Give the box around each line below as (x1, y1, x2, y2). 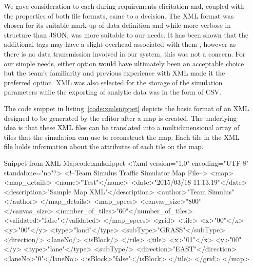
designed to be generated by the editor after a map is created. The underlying (4, 113, 237, 123)
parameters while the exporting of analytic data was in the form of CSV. (4, 87, 221, 97)
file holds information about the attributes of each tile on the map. (4, 141, 204, 152)
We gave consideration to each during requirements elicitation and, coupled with (4, 1, 244, 11)
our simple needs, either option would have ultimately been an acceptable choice (4, 58, 244, 68)
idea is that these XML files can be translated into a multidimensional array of (4, 122, 239, 133)
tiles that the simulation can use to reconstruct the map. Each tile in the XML (4, 132, 239, 142)
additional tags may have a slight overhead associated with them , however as (4, 39, 236, 49)
